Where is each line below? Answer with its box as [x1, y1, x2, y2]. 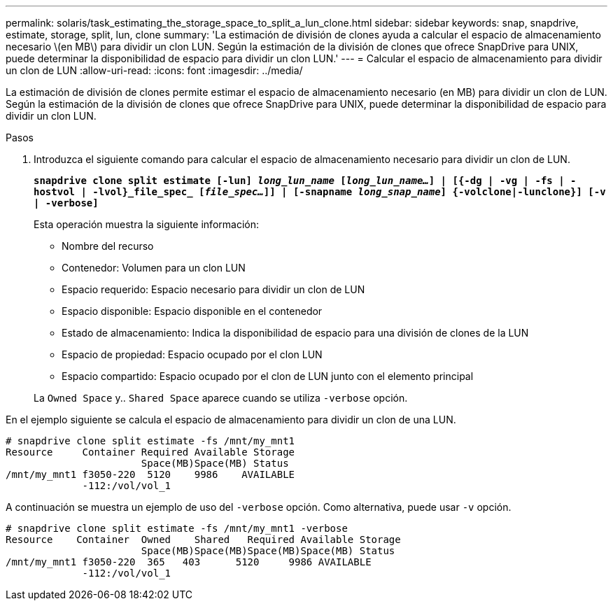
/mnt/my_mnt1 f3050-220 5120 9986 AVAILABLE [6, 469, 295, 480]
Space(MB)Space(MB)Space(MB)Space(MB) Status [141, 545, 395, 556]
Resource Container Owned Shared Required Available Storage [6, 534, 401, 545]
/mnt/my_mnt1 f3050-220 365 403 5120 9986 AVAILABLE [6, 556, 372, 568]
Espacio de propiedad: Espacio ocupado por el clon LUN [62, 348, 323, 360]
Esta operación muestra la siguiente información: [34, 218, 259, 230]
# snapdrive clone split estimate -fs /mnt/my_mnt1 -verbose [6, 523, 348, 534]
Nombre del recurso [62, 240, 154, 252]
